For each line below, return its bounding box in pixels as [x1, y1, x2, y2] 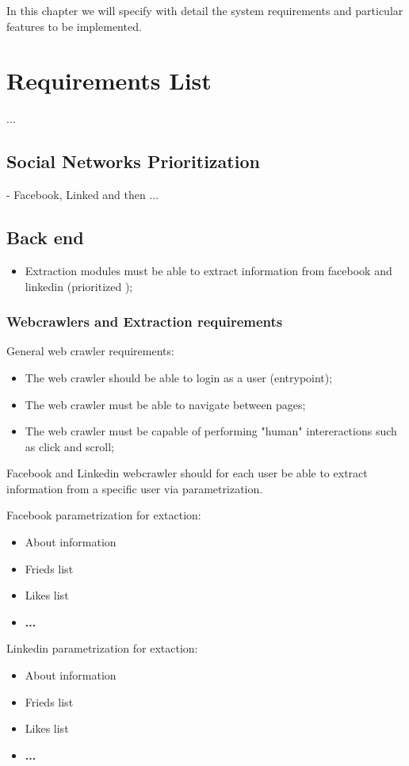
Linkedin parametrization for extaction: [6, 640, 198, 657]
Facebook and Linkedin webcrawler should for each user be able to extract [6, 465, 368, 481]
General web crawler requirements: [6, 343, 174, 359]
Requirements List [6, 64, 212, 97]
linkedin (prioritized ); [25, 278, 133, 294]
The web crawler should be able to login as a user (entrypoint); [25, 369, 333, 385]
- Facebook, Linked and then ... [6, 186, 159, 203]
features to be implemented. [6, 17, 142, 34]
